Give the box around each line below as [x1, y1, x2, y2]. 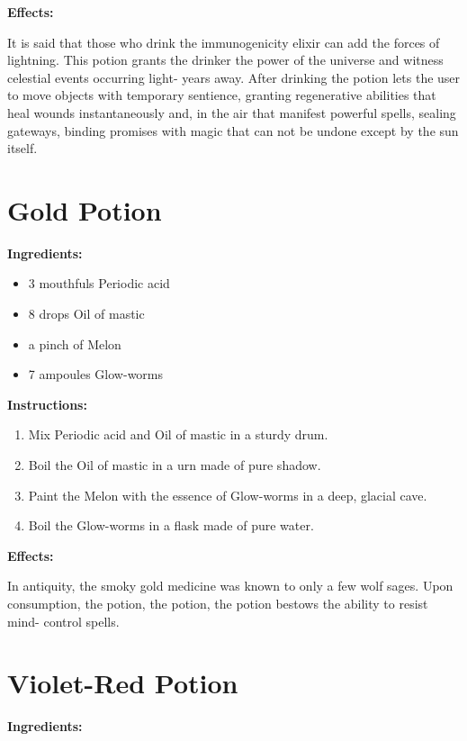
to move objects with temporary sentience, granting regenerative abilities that [7, 86, 436, 104]
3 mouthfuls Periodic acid [28, 274, 170, 293]
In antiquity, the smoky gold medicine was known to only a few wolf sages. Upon [7, 576, 454, 595]
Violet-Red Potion [7, 664, 238, 701]
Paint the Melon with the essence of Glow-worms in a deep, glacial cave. [28, 485, 427, 504]
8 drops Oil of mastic [28, 304, 145, 323]
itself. [7, 139, 38, 158]
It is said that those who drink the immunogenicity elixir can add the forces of [7, 32, 440, 51]
